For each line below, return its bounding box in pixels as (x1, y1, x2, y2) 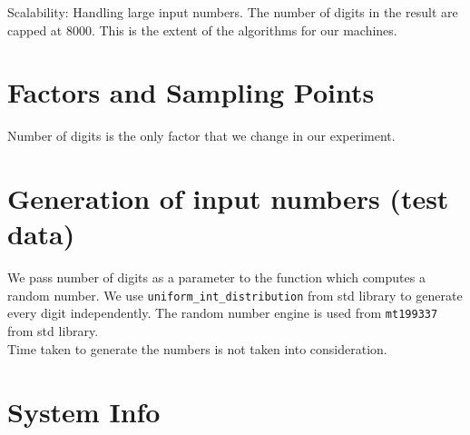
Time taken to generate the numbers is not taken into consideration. (7, 339, 387, 358)
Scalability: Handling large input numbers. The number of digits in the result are (7, 3, 458, 21)
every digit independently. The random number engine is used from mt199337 (7, 303, 438, 322)
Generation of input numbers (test (7, 180, 449, 217)
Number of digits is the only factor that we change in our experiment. (7, 126, 396, 145)
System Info (7, 392, 161, 430)
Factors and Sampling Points (7, 74, 375, 111)
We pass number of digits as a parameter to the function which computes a (7, 268, 426, 287)
